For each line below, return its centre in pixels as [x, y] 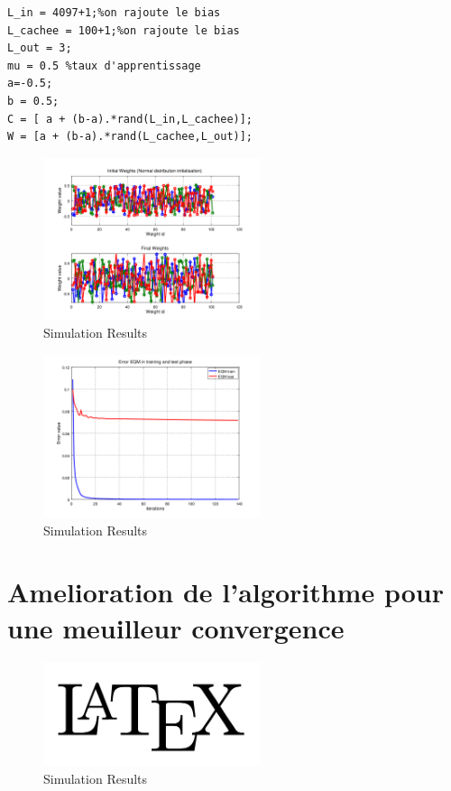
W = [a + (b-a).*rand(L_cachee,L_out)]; [130, 137]
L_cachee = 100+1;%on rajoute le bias [124, 30]
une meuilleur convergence [176, 627]
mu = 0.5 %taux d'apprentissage [104, 65]
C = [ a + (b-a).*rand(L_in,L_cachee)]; [130, 119]
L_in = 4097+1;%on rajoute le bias [114, 13]
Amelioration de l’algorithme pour [225, 592]
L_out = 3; [40, 48]
